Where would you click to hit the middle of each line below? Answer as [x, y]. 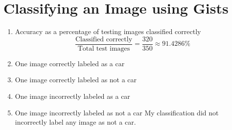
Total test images [104, 48]
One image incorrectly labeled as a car [72, 96]
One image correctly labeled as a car [70, 63]
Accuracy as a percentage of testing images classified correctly [108, 31]
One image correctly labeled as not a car [76, 80]
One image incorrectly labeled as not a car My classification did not [117, 112]
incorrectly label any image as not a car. [75, 122]
